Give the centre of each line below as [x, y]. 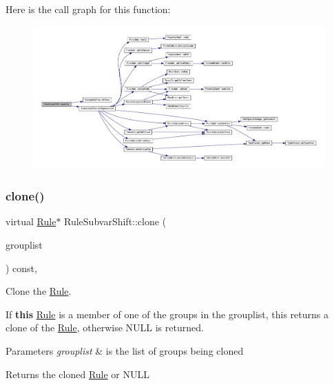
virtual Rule [31, 221]
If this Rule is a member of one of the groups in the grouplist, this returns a [167, 314]
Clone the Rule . [39, 291]
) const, [21, 268]
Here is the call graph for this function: [88, 9]
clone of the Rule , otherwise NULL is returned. [105, 327]
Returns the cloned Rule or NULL [77, 374]
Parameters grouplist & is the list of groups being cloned [125, 351]
